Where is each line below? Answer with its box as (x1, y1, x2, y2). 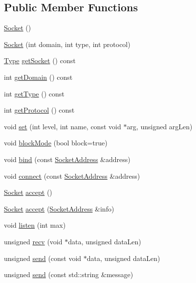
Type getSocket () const (4, 55, 76, 66)
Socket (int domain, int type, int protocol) (4, 39, 131, 49)
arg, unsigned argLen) (127, 121, 193, 131)
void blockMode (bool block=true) (4, 138, 108, 148)
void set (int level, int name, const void (4, 121, 121, 131)
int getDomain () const (4, 71, 73, 82)
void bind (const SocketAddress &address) (4, 154, 131, 164)
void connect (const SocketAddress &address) (4, 170, 140, 181)
